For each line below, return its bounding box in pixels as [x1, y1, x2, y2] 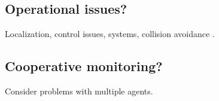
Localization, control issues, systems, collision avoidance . [5, 27, 215, 40]
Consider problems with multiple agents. [5, 85, 153, 97]
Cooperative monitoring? [5, 57, 163, 75]
